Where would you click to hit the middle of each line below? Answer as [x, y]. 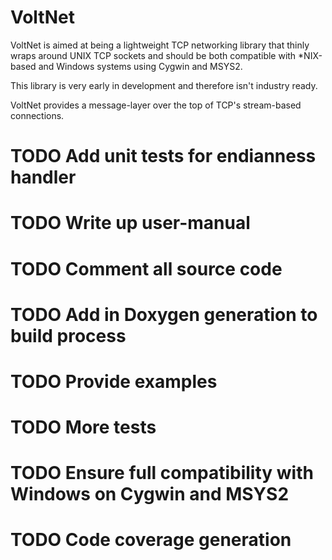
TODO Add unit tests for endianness [163, 156]
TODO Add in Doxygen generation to [164, 314]
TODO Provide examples [114, 381]
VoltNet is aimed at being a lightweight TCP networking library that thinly [160, 45]
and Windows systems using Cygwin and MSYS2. [140, 66]
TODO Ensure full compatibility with [162, 473]
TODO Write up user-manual [130, 223]
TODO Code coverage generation [151, 540]
